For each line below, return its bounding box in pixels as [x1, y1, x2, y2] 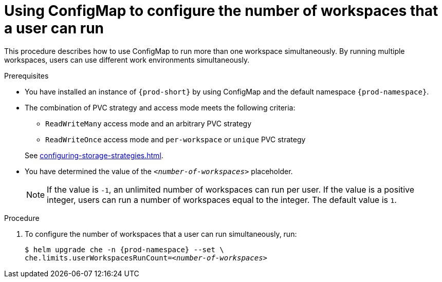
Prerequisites [4, 71, 49, 80]
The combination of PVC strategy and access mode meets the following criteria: [25, 103, 296, 112]
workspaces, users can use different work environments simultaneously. [4, 55, 250, 64]
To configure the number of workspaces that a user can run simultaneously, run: [25, 229, 297, 238]
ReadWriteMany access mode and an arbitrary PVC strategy [45, 119, 252, 128]
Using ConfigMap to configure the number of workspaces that [4, 2, 438, 20]
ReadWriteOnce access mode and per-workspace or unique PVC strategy [45, 135, 306, 144]
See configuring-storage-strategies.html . [25, 151, 163, 160]
